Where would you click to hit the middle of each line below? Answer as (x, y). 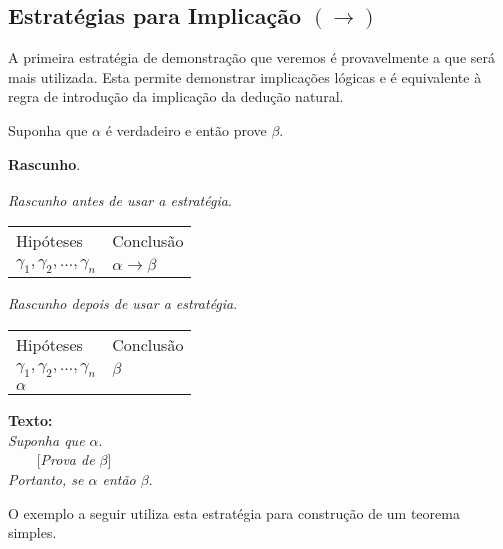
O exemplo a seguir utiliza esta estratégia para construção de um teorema (234, 512)
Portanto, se (46, 478)
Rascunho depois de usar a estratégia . (123, 303)
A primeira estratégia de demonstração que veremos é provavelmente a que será (251, 57)
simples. (32, 532)
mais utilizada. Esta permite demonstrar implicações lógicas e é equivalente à (245, 76)
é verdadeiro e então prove (186, 129)
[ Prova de (65, 459)
